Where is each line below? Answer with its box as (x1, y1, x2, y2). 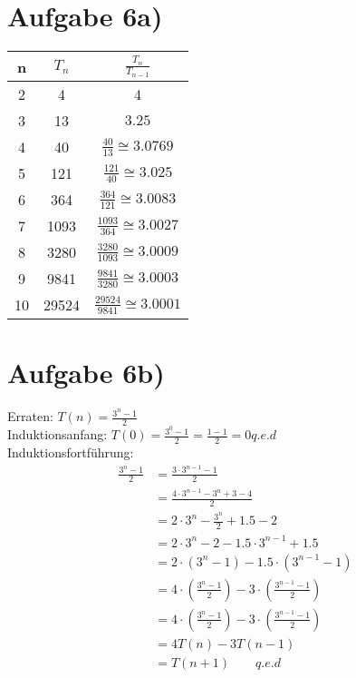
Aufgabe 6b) (7, 354, 165, 391)
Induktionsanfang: (7, 425, 108, 444)
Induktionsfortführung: (7, 442, 134, 461)
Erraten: (7, 407, 53, 426)
